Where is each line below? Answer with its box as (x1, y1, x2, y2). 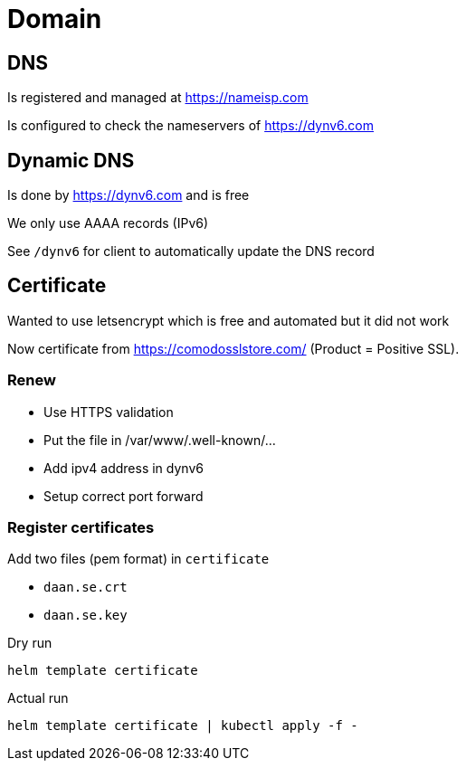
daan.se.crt (43, 580, 128, 595)
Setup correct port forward (43, 488, 204, 504)
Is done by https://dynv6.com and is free (7, 187, 250, 204)
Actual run (7, 690, 69, 706)
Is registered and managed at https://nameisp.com (7, 90, 309, 106)
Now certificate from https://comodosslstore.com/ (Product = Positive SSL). (7, 340, 460, 356)
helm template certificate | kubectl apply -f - (7, 718, 358, 734)
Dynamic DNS (7, 148, 135, 172)
